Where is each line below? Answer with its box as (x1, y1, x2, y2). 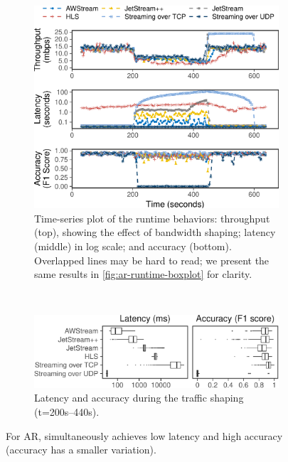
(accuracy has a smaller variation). (6, 442, 156, 457)
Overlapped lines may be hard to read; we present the (34, 252, 270, 267)
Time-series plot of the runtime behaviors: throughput (34, 210, 270, 225)
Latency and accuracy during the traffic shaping (34, 390, 244, 405)
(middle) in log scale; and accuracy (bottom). (34, 238, 232, 253)
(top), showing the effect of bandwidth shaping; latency (34, 225, 276, 240)
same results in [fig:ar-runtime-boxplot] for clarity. (34, 267, 252, 281)
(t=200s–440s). (34, 404, 100, 419)
